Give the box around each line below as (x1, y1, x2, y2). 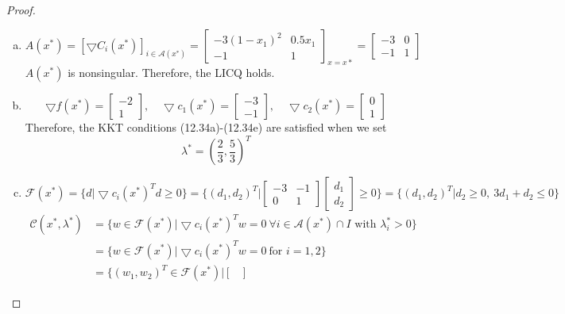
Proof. (6, 2, 36, 17)
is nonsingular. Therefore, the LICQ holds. (68, 64, 275, 81)
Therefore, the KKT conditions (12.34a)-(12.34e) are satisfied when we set (25, 119, 387, 136)
